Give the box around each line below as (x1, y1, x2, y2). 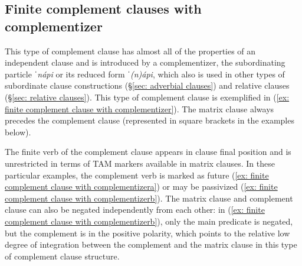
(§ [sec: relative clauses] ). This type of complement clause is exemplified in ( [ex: (5, 90, 290, 103)
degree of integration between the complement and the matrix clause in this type (5, 238, 297, 251)
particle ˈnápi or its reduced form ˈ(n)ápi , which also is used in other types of (5, 67, 285, 80)
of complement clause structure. (5, 249, 120, 262)
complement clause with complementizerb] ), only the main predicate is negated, (5, 215, 293, 227)
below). (5, 125, 31, 138)
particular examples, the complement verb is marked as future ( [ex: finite (5, 168, 269, 181)
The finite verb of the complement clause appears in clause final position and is (5, 145, 291, 158)
